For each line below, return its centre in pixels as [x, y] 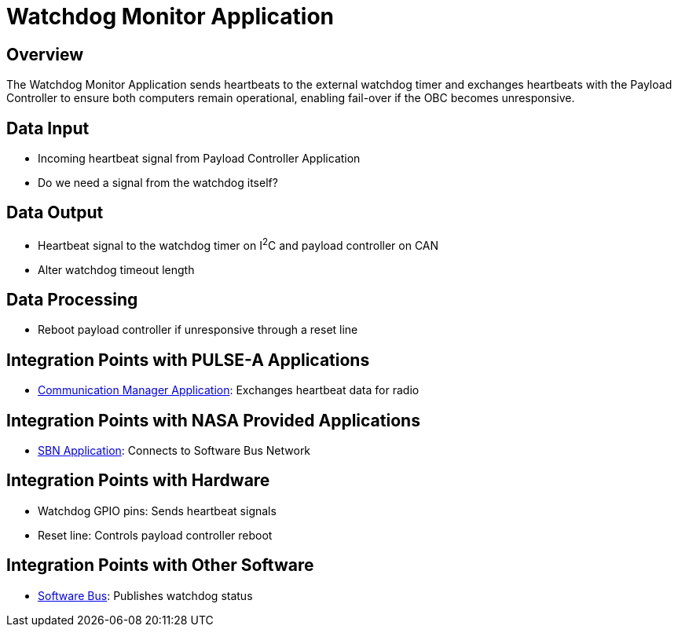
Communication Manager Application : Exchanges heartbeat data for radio [229, 390]
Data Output [55, 213]
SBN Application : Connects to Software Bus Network [174, 451]
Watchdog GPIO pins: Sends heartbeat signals [157, 510]
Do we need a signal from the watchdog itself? [158, 183]
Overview [45, 54]
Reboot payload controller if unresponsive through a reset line [198, 330]
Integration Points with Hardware [138, 481]
